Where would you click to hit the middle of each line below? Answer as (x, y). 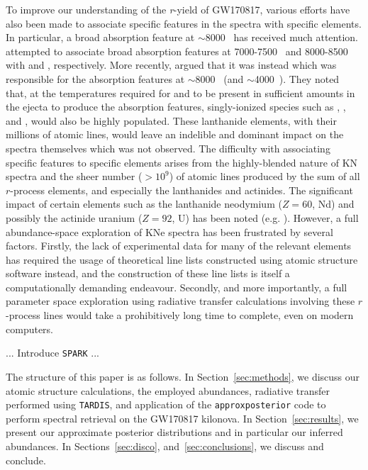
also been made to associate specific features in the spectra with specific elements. (184, 23)
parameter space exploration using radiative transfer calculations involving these (180, 301)
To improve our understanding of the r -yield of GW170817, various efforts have (178, 9)
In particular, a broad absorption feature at (100, 37)
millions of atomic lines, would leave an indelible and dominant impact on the (175, 134)
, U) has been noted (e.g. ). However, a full (265, 217)
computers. (30, 329)
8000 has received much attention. (281, 37)
